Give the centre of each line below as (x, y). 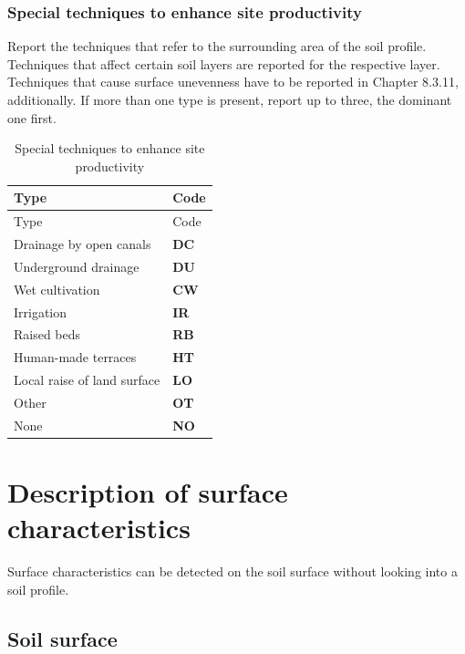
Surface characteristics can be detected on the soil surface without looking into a (232, 571)
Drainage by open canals (83, 244)
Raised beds (47, 334)
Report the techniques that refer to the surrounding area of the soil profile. (217, 46)
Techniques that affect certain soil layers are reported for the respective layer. (224, 63)
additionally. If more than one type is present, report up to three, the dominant (230, 99)
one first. (32, 117)
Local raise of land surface (87, 380)
